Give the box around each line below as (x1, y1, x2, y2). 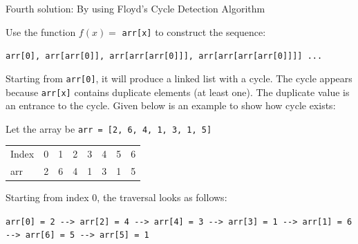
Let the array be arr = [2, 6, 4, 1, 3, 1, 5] (6, 121, 212, 135)
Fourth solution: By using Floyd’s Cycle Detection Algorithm (6, 1, 265, 15)
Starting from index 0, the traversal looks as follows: (6, 190, 227, 205)
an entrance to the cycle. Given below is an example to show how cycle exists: (6, 98, 336, 113)
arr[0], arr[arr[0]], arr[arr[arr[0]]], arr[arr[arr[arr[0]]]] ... (6, 51, 323, 62)
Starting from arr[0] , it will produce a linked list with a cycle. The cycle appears (6, 71, 352, 85)
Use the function (6, 24, 76, 39)
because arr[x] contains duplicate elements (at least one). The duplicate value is (6, 84, 350, 99)
